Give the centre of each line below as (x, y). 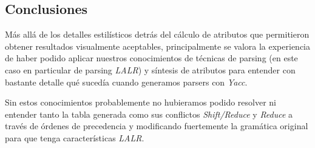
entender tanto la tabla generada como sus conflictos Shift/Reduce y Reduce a (149, 114)
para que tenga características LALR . (75, 137)
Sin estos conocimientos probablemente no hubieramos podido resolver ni (141, 102)
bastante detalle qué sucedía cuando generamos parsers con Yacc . (126, 82)
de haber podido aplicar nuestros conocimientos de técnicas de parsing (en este (151, 58)
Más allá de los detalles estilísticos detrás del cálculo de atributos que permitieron (157, 34)
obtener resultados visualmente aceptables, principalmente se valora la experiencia (158, 46)
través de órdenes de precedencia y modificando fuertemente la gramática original (157, 126)
